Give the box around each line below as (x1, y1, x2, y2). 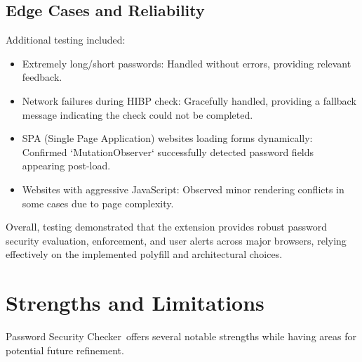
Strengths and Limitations (6, 288, 264, 317)
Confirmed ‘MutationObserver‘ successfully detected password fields (22, 144, 314, 159)
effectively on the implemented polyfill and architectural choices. (6, 247, 283, 261)
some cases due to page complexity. (22, 195, 174, 210)
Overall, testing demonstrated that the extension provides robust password (6, 219, 328, 234)
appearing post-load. (22, 158, 111, 173)
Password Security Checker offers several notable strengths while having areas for (6, 329, 356, 344)
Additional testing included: (6, 32, 126, 47)
